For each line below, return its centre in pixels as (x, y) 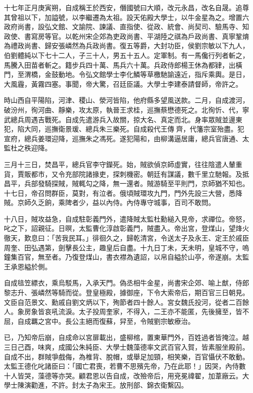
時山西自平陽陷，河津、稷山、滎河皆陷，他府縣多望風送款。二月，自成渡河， (126, 100)
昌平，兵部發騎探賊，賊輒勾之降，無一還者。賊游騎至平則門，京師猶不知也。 (126, 183)
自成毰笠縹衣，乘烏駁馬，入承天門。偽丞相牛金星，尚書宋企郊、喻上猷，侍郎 (126, 283)
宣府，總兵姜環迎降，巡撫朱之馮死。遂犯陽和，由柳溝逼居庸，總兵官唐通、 (123, 138)
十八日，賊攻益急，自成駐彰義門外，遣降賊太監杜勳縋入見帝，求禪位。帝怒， (126, 218)
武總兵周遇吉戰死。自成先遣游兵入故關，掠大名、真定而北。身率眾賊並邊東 (123, 119)
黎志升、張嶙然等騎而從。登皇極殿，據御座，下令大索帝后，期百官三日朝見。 (126, 292)
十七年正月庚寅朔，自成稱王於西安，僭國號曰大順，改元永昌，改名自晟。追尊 (126, 7)
